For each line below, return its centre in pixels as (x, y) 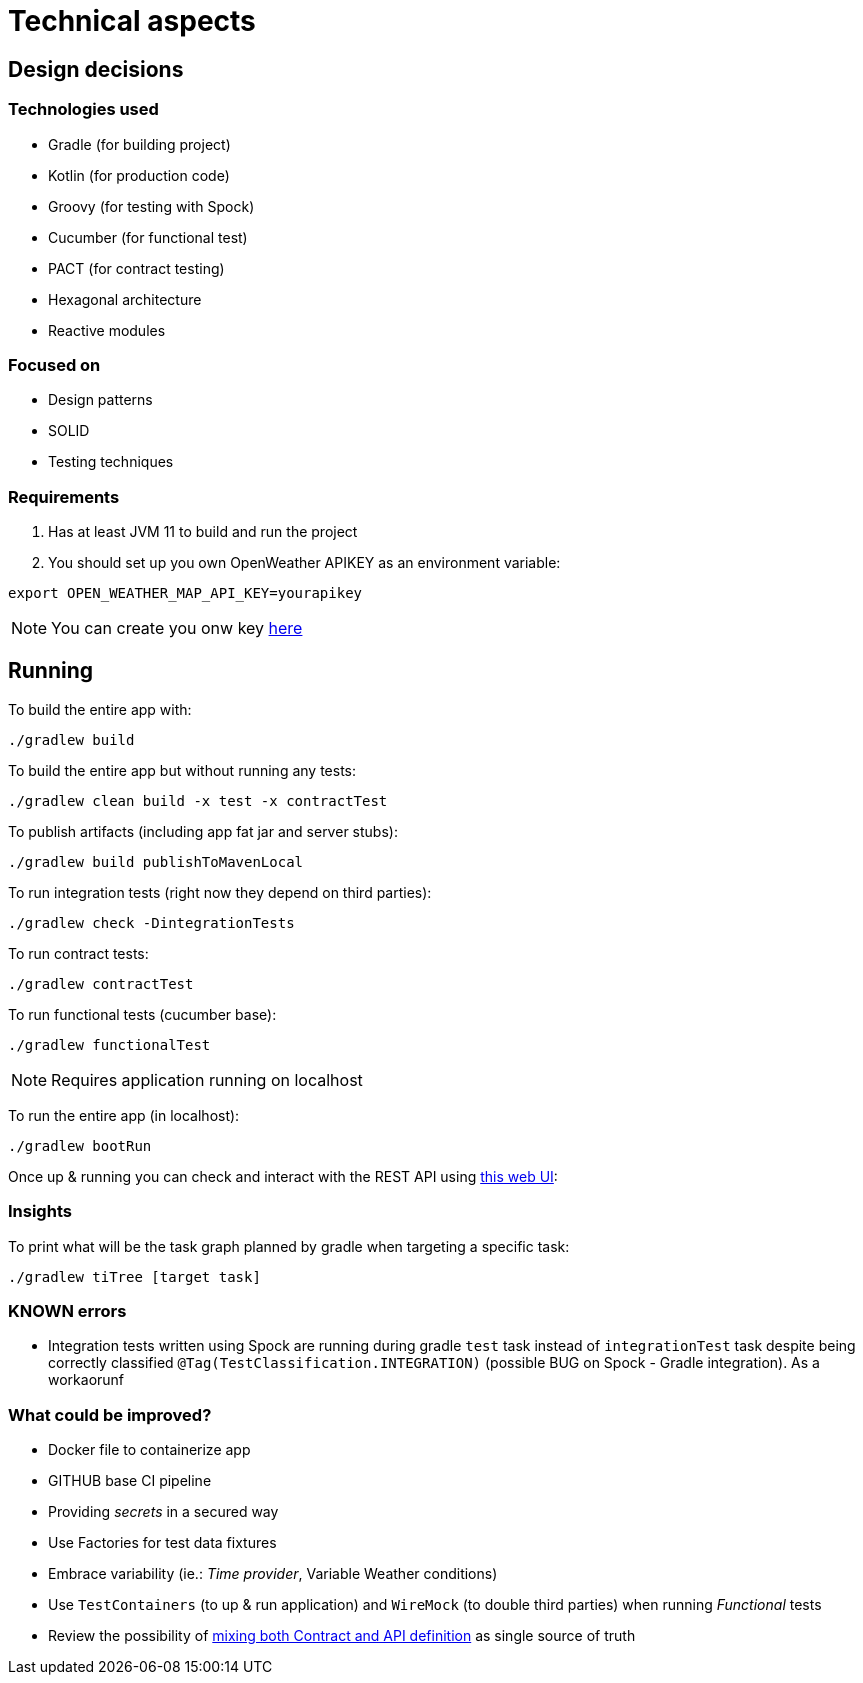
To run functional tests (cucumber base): (142, 1014)
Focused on (54, 364)
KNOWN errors (67, 1311)
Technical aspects (132, 21)
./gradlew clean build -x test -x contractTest (198, 800)
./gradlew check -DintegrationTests (151, 922)
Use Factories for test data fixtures (162, 1543)
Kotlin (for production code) (139, 175)
